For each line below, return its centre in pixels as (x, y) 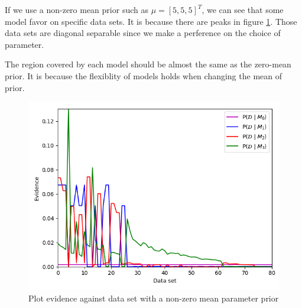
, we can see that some (243, 9)
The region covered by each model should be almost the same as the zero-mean (148, 64)
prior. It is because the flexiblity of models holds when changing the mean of (143, 75)
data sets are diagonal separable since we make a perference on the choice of (143, 33)
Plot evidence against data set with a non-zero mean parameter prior (154, 298)
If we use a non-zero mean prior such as (77, 9)
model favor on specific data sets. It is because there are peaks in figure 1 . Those (151, 21)
